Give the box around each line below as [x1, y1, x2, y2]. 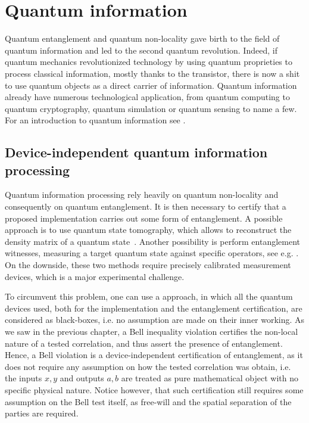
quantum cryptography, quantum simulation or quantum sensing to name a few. [5, 102, 297, 114]
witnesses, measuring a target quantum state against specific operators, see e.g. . [5, 247, 299, 259]
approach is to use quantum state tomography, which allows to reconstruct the [5, 223, 292, 236]
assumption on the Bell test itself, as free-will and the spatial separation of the [5, 395, 292, 408]
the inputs [5, 372, 42, 384]
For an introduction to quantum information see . [5, 114, 186, 126]
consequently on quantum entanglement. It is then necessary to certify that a [5, 200, 286, 213]
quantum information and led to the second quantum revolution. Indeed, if [5, 43, 277, 56]
